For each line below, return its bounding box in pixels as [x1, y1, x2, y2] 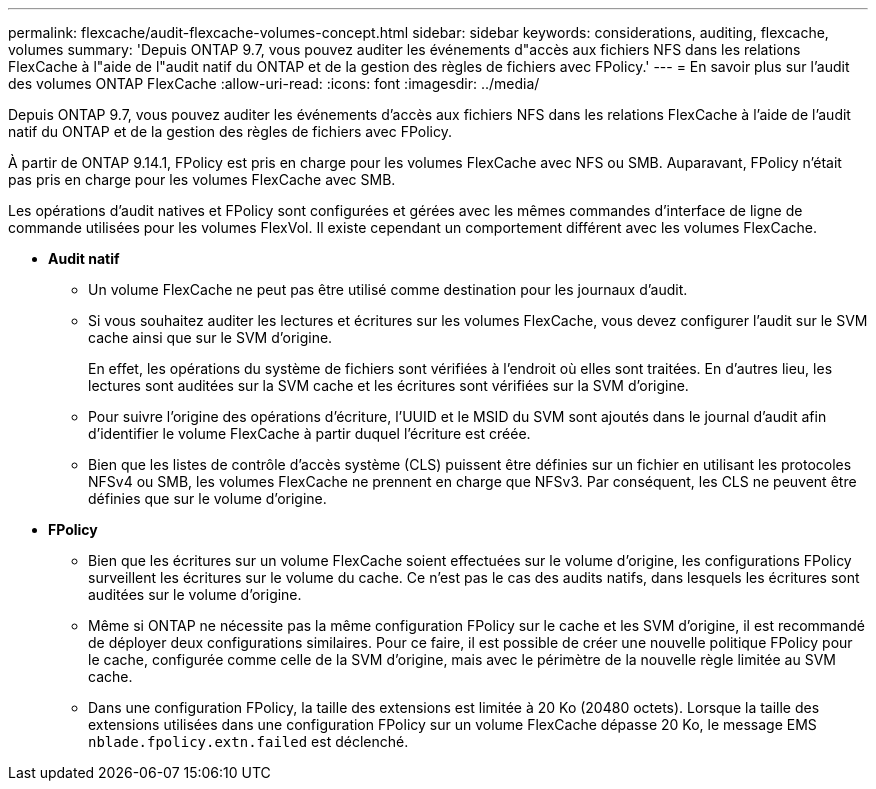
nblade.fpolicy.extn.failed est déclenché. [88, 733, 409, 750]
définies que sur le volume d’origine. [88, 490, 327, 507]
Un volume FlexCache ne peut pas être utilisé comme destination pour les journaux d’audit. [88, 281, 688, 298]
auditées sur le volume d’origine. [88, 586, 302, 603]
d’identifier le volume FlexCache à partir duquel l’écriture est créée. [88, 425, 531, 442]
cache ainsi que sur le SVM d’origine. [88, 329, 333, 346]
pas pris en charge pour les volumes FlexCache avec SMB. [8, 171, 396, 188]
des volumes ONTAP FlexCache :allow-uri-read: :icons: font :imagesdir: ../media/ [8, 75, 540, 92]
